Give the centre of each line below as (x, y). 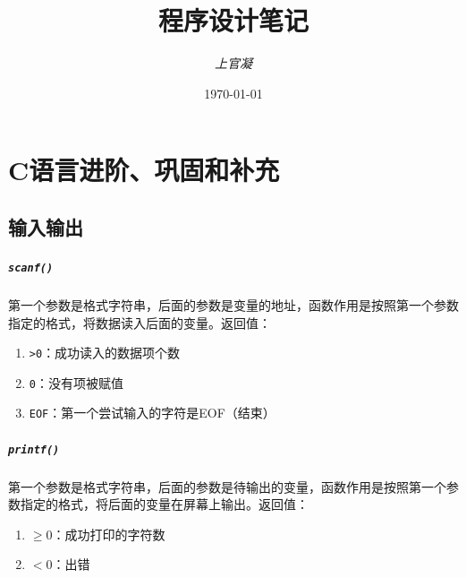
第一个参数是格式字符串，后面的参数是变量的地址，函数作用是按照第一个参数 (233, 304)
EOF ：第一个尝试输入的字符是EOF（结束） (152, 413)
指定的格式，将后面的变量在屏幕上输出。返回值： (164, 504)
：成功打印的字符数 (109, 534)
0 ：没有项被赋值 (76, 382)
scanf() (31, 267)
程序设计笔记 (233, 20)
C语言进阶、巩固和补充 (144, 170)
